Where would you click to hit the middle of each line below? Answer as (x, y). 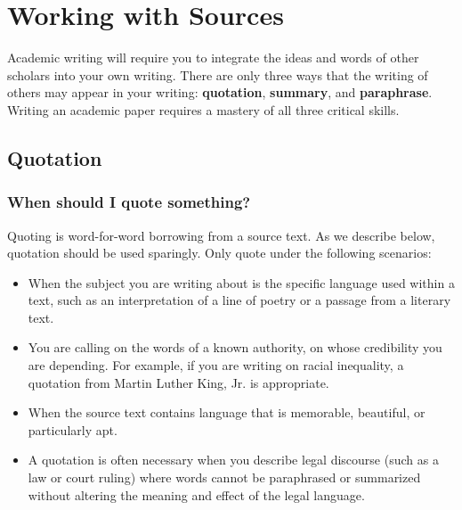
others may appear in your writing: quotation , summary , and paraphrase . (220, 92)
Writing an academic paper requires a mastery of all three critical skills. (203, 109)
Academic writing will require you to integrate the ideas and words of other (213, 58)
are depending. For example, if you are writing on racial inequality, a (216, 365)
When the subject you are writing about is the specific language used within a (241, 282)
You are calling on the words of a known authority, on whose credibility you (235, 347)
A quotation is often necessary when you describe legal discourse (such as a (233, 460)
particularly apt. (73, 429)
